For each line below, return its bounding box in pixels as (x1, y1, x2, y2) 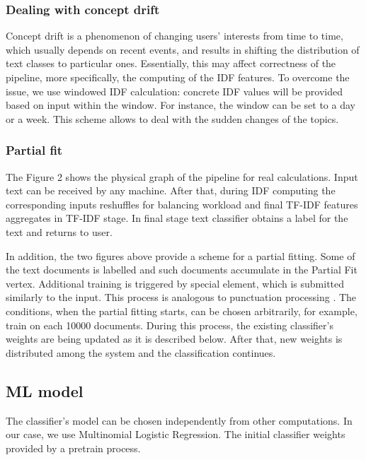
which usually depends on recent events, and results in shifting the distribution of (6, 42, 360, 57)
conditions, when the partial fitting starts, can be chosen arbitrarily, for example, (6, 303, 358, 318)
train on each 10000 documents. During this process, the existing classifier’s (6, 317, 333, 332)
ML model (6, 379, 84, 401)
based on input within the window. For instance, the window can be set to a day (6, 98, 355, 112)
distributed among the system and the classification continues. (6, 345, 276, 360)
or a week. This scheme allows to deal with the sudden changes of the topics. (6, 111, 339, 126)
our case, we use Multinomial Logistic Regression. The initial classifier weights (6, 427, 345, 442)
